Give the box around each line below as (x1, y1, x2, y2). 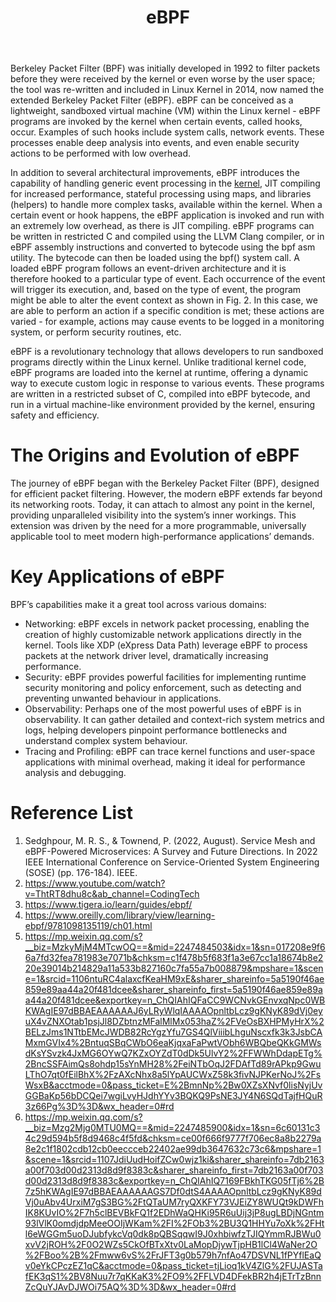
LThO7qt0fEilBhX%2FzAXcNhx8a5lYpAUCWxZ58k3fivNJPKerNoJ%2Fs (24, 1069, 322, 1080)
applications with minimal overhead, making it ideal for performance (24, 756, 306, 768)
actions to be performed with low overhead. (10, 147, 192, 160)
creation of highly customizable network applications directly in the (24, 629, 302, 641)
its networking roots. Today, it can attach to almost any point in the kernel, (10, 499, 315, 511)
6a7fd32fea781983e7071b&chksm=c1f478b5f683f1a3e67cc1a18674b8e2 (24, 952, 324, 963)
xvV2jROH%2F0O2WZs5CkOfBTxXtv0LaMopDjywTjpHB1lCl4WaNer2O (24, 1239, 318, 1250)
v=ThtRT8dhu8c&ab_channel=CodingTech (24, 888, 200, 900)
